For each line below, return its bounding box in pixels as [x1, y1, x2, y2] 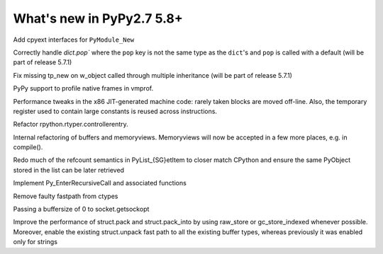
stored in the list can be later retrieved [13, 166, 124, 174]
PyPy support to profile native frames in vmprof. [13, 84, 154, 93]
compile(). [13, 143, 43, 151]
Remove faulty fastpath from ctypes [13, 192, 118, 200]
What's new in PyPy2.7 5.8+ [13, 11, 184, 26]
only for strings [13, 238, 58, 246]
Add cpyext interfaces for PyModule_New [13, 35, 135, 44]
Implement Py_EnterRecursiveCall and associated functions [13, 179, 187, 187]
